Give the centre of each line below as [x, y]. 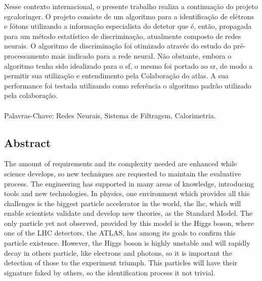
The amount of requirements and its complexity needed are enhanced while [121, 163]
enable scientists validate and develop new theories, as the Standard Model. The [128, 213]
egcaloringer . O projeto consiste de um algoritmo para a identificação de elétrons [129, 16]
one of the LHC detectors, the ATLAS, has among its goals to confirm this [120, 233]
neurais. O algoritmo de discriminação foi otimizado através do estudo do [118, 46]
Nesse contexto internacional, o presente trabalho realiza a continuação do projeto [131, 6]
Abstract [28, 142]
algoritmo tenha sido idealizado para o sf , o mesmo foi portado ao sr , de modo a [128, 65]
